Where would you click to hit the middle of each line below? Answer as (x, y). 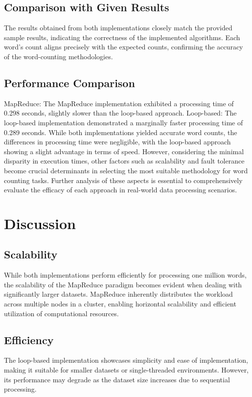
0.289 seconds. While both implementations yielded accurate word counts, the (121, 132)
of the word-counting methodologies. (58, 56)
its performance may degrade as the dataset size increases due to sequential (117, 379)
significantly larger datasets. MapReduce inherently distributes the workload (118, 294)
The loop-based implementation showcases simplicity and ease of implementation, (126, 360)
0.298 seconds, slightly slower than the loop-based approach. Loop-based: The (120, 113)
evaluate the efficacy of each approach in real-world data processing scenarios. (121, 190)
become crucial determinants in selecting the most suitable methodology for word (126, 170)
